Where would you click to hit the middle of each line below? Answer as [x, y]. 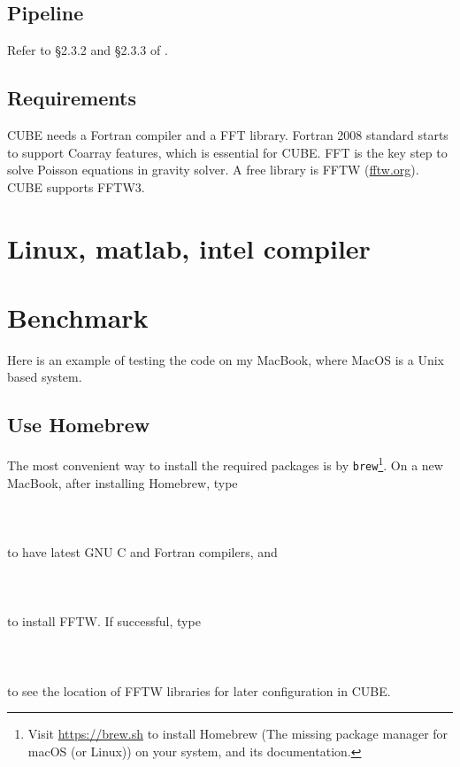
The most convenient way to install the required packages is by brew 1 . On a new [225, 464]
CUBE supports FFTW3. [76, 186]
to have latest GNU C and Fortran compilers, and [142, 551]
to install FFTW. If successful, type [104, 621]
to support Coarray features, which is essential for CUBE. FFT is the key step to [227, 152]
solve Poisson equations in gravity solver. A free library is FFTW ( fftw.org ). [213, 170]
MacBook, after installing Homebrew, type [123, 482]
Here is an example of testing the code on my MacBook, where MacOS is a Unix [226, 359]
